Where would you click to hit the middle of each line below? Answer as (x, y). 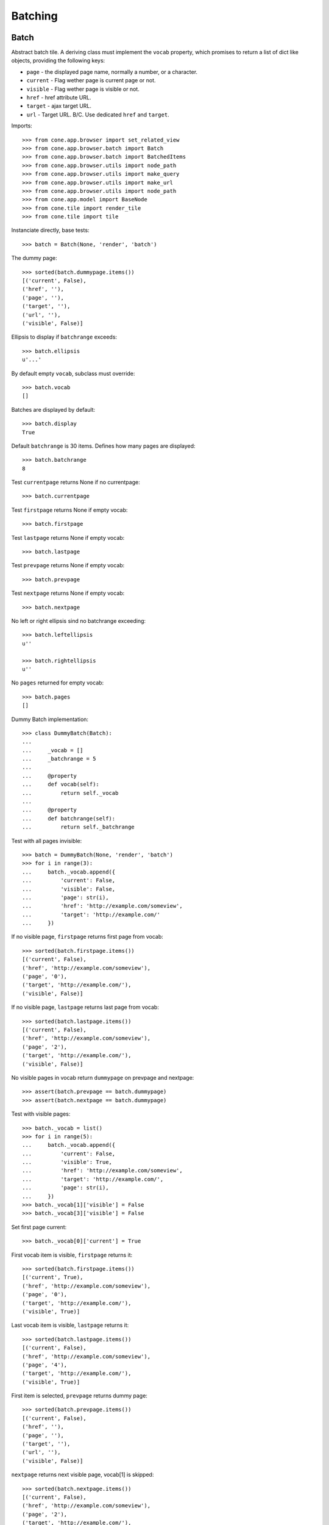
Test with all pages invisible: (47, 841)
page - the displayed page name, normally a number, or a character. (112, 72)
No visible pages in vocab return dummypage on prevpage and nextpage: (103, 1077)
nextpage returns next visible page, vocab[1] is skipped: (83, 1475)
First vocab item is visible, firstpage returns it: (72, 1255)
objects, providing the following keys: (58, 60)
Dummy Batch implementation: (50, 719)
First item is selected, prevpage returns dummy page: (79, 1396)
